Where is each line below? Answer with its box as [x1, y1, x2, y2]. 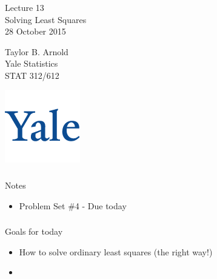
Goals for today [5, 225, 63, 238]
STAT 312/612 [5, 69, 59, 81]
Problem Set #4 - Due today [19, 199, 127, 212]
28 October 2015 [5, 25, 66, 38]
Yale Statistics [5, 57, 58, 70]
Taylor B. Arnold [5, 45, 68, 58]
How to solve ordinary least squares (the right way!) [19, 245, 213, 258]
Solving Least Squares [5, 13, 87, 25]
